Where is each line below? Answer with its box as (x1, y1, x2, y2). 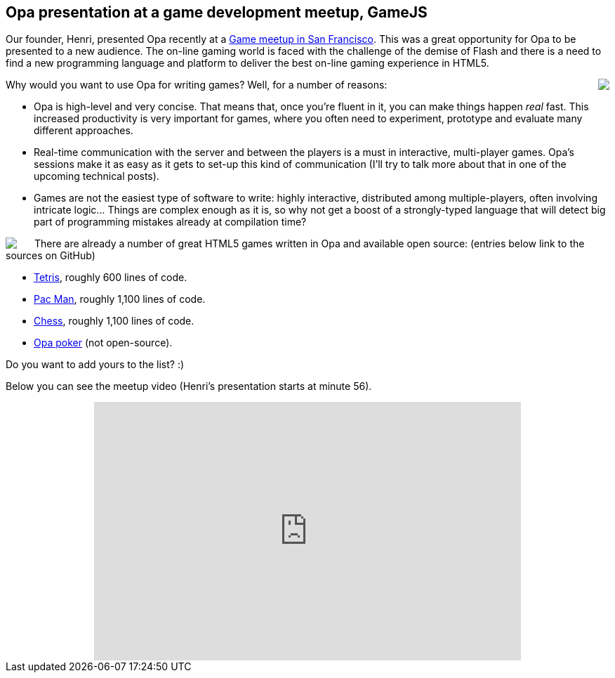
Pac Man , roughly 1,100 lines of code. (34, 293, 206, 306)
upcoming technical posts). (34, 170, 159, 183)
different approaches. (34, 124, 133, 137)
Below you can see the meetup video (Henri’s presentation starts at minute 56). (6, 380, 372, 393)
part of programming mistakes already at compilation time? (34, 216, 307, 228)
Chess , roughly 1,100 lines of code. (34, 315, 194, 327)
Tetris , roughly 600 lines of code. (34, 271, 187, 284)
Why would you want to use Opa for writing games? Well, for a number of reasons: (6, 79, 388, 91)
